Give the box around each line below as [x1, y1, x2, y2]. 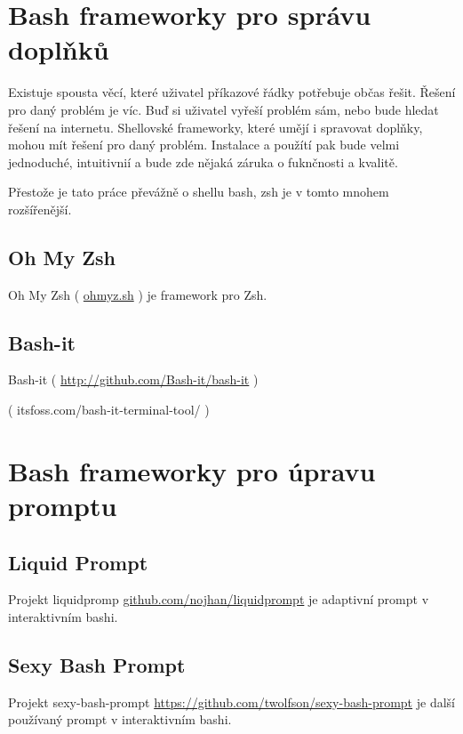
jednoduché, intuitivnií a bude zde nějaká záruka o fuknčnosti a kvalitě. [8, 152, 398, 171]
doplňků [8, 31, 109, 68]
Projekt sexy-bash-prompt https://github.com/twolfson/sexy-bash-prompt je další [8, 692, 455, 711]
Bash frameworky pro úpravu [8, 452, 376, 488]
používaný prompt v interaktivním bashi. [8, 710, 232, 729]
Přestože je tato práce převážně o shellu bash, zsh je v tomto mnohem [8, 182, 389, 201]
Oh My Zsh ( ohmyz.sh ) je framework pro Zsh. [8, 285, 267, 303]
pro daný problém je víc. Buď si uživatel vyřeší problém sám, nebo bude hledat [8, 100, 439, 118]
